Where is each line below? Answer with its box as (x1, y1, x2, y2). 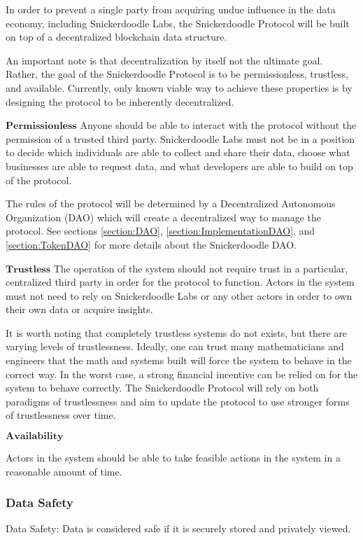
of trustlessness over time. (6, 408, 116, 422)
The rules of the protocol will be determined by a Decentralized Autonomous (6, 196, 336, 211)
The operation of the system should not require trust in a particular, (53, 261, 348, 275)
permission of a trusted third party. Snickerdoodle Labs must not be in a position (6, 131, 355, 146)
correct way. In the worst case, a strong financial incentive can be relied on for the (6, 366, 358, 381)
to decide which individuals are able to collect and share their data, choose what (6, 145, 350, 160)
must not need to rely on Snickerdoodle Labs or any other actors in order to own (6, 288, 353, 303)
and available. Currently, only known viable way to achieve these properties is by (6, 80, 353, 95)
